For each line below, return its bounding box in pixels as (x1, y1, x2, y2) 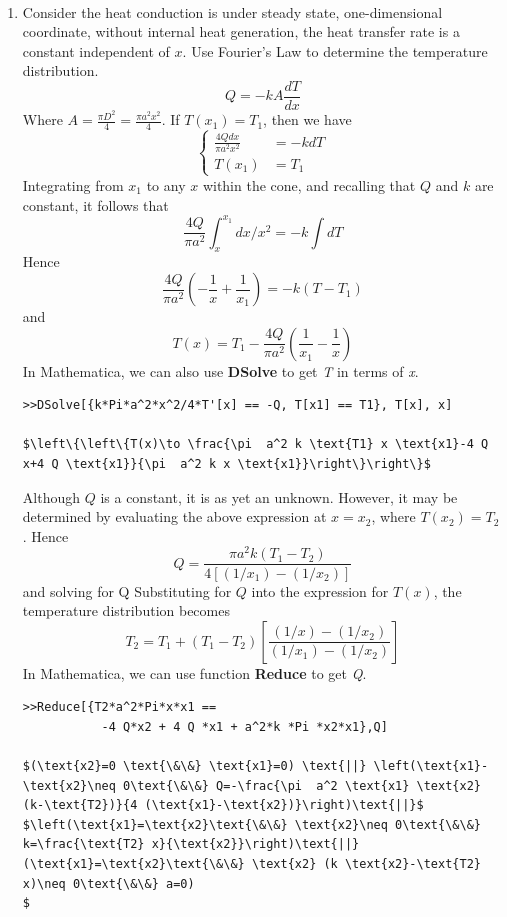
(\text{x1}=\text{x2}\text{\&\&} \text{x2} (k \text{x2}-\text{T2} (22, 857, 481, 872)
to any (146, 174, 186, 195)
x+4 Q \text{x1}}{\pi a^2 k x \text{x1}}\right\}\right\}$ (22, 457, 431, 472)
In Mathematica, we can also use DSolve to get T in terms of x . (22, 360, 419, 381)
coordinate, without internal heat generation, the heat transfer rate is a (22, 21, 460, 42)
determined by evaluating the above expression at (22, 506, 327, 527)
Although (22, 486, 80, 507)
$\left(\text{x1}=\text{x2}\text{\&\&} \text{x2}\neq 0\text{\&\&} (22, 817, 481, 832)
